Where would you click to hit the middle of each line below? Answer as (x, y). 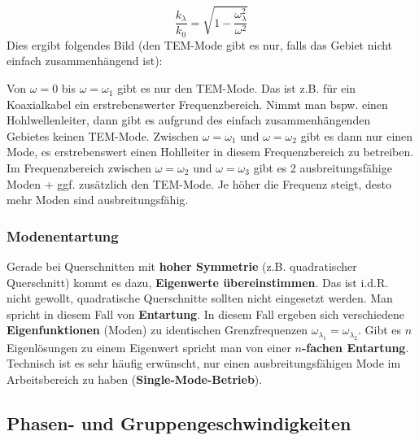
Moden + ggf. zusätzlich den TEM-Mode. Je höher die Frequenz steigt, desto (199, 183)
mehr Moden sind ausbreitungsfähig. (98, 200)
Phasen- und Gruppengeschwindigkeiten (179, 423)
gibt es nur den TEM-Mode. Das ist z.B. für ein (237, 88)
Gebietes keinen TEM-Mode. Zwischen (103, 135)
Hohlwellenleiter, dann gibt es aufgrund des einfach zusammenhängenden (189, 120)
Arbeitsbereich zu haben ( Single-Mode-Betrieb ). (135, 379)
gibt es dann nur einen (357, 135)
